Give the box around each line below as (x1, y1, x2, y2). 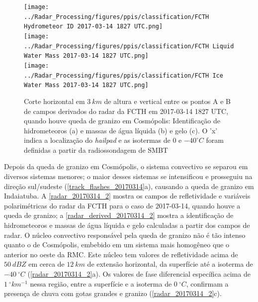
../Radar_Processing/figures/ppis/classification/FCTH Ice (24, 72, 223, 79)
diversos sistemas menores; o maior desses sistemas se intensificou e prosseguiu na (4, 171, 253, 182)
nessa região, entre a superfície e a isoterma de (30, 278, 172, 289)
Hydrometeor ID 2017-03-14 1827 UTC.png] (24, 23, 163, 30)
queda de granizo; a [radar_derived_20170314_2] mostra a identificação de (4, 210, 234, 220)
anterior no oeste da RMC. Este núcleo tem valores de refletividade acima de (4, 249, 238, 259)
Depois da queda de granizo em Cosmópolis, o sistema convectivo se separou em (4, 161, 248, 172)
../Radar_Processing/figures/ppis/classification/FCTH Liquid (24, 42, 234, 50)
